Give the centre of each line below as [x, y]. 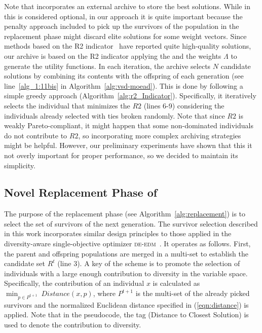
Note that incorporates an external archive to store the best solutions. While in [127, 6]
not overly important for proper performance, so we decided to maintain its [121, 155]
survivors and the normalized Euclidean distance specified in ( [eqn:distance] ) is [126, 304]
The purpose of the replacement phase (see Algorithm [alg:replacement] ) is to [125, 214]
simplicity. [20, 165]
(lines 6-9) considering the [184, 105]
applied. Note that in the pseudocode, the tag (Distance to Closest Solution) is [126, 314]
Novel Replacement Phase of [81, 192]
